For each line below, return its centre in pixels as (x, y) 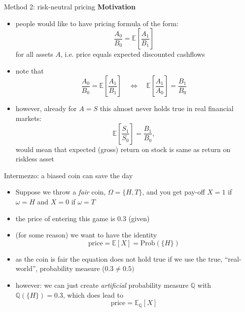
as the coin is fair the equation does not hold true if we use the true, (119, 258)
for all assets (34, 54)
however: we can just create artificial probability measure (102, 285)
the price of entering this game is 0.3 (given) (83, 218)
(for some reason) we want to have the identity (86, 235)
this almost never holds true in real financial (167, 108)
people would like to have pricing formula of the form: (97, 23)
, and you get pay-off (174, 192)
